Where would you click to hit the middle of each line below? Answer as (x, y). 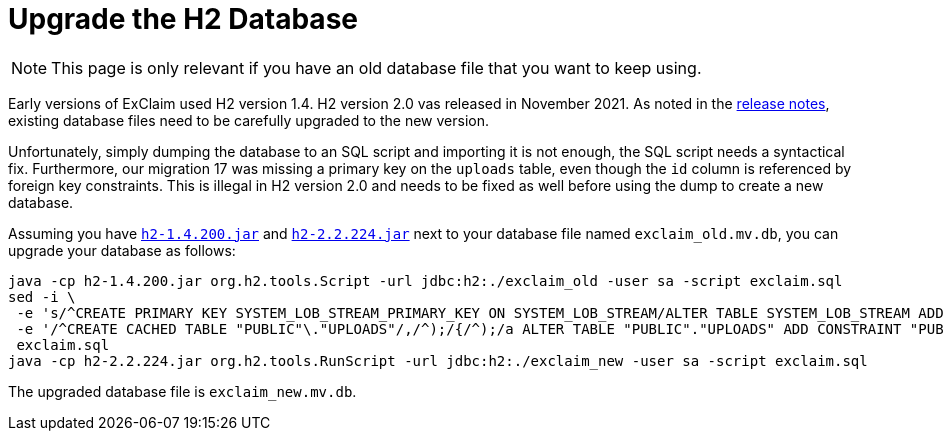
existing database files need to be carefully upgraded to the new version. (248, 120)
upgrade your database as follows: (122, 250)
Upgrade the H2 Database (183, 19)
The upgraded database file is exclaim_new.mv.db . (182, 391)
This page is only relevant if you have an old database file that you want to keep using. (376, 67)
